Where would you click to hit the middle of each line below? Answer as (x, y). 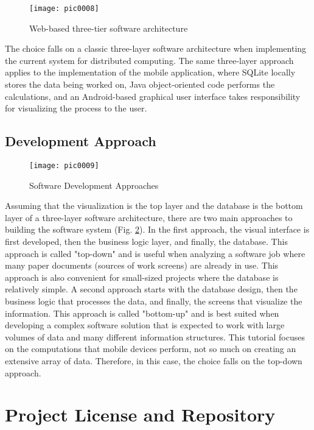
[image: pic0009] (64, 166)
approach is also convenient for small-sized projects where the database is (142, 277)
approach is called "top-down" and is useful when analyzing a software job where (155, 253)
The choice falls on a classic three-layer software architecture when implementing (156, 48)
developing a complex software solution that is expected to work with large (145, 325)
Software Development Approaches (94, 185)
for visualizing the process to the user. (76, 108)
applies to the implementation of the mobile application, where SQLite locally (150, 72)
